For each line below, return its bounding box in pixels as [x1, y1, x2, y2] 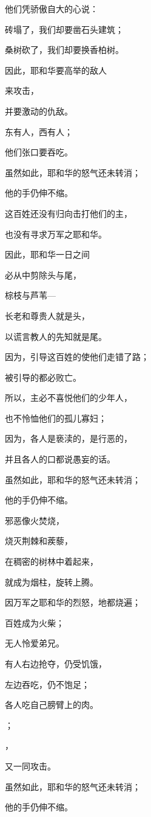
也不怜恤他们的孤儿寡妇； [5, 411, 107, 424]
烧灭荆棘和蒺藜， [5, 534, 73, 547]
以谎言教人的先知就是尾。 [5, 330, 107, 342]
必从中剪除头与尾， [5, 268, 81, 281]
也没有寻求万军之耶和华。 [5, 227, 107, 240]
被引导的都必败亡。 [5, 370, 81, 383]
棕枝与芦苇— [5, 289, 56, 302]
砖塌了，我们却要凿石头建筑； [5, 23, 124, 35]
